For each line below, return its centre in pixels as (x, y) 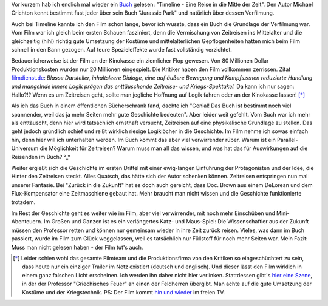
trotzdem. (23, 202)
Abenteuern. (27, 222)
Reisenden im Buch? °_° (41, 157)
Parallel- (287, 140)
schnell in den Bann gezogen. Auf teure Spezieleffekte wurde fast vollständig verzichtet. (121, 49)
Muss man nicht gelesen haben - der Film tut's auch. (77, 247)
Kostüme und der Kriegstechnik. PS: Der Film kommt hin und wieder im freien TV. (124, 292)
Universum (25, 148)
